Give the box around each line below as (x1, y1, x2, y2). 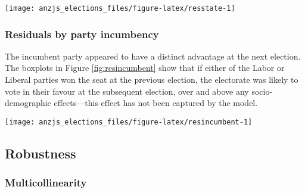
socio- (251, 85, 273, 97)
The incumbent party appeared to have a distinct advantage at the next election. (5, 49, 301, 62)
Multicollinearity (5, 175, 87, 190)
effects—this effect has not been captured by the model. (54, 96, 258, 109)
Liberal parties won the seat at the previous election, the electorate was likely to (5, 73, 298, 86)
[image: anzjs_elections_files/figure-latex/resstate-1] (5, 4, 235, 13)
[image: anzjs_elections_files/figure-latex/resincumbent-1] (5, 117, 253, 126)
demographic (5, 96, 51, 109)
